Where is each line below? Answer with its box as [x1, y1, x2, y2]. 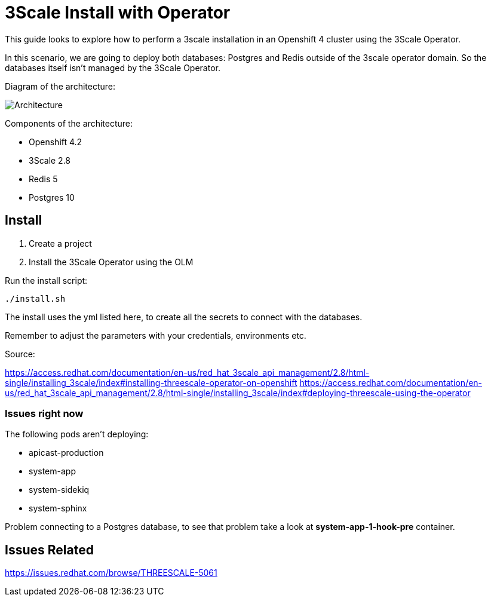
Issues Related [5, 542, 94, 557]
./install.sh [5, 293, 66, 303]
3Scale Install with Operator [5, 2, 231, 23]
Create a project [29, 238, 92, 249]
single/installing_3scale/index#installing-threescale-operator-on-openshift [5, 377, 297, 388]
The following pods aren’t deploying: [5, 429, 149, 440]
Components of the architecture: [5, 118, 133, 128]
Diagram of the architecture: [5, 81, 116, 91]
